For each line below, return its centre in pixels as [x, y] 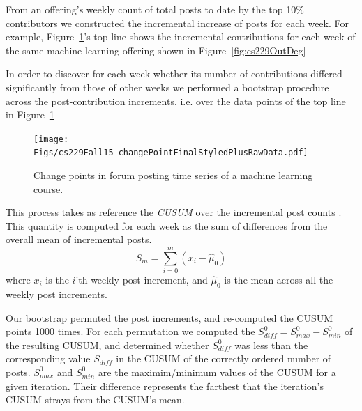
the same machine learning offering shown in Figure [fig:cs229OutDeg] [156, 50]
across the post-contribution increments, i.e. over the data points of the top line [176, 101]
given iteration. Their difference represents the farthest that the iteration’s [165, 386]
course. [48, 188]
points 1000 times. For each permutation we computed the [130, 331]
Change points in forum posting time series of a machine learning [173, 175]
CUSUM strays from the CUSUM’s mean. [95, 400]
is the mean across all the [279, 280]
